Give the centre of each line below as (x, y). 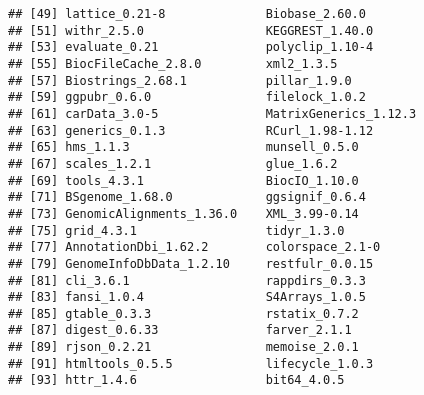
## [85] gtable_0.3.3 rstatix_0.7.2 (183, 313)
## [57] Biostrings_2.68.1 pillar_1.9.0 (180, 80)
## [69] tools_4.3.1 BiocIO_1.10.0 (183, 180)
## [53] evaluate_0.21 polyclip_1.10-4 (191, 47)
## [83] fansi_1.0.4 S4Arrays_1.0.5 (187, 297)
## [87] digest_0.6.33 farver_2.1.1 (180, 330)
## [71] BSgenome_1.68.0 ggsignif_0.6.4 (187, 197)
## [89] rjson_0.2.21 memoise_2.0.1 (183, 347)
